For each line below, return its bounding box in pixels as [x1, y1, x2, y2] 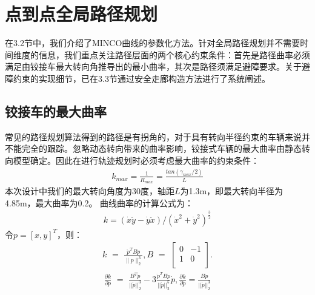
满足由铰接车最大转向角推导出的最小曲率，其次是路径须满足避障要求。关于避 [5, 60, 310, 73]
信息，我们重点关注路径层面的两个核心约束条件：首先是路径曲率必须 [38, 48, 310, 61]
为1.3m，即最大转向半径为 [180, 185, 283, 197]
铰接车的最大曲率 [5, 101, 107, 120]
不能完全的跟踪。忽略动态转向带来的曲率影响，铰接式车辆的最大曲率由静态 [5, 142, 302, 155]
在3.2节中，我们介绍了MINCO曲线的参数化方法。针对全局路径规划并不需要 [5, 36, 300, 49]
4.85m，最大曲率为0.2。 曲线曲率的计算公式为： [5, 196, 194, 209]
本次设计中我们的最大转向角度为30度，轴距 [5, 185, 174, 197]
